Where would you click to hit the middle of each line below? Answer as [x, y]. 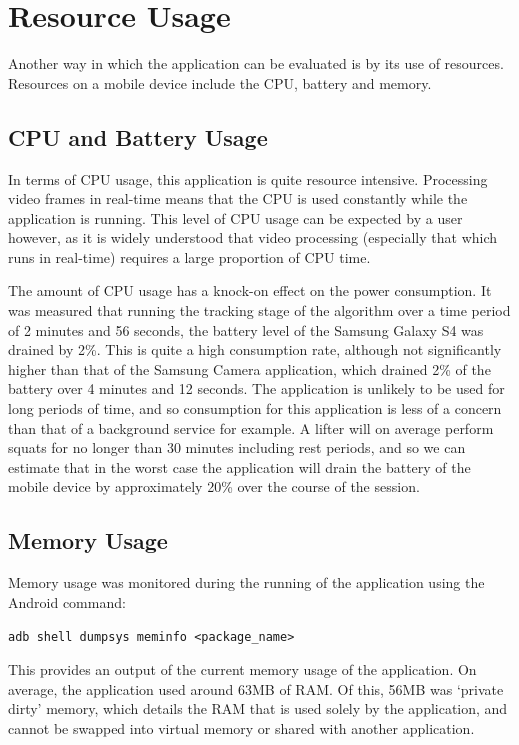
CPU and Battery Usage [138, 136]
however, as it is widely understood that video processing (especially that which [253, 237]
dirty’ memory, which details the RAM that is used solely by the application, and [258, 708]
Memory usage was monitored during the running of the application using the [246, 582]
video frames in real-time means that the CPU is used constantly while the [238, 198]
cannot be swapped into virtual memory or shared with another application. [241, 727]
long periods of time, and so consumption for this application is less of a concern [255, 408]
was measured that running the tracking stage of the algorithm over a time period [259, 310]
